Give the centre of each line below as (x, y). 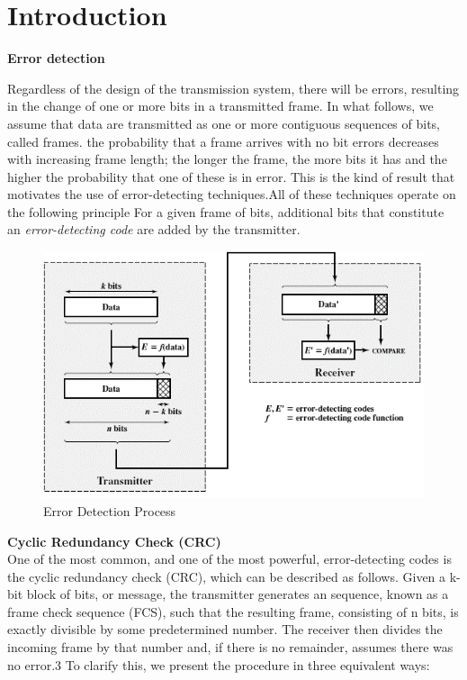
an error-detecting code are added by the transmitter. (154, 229)
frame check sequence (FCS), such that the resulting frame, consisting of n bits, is (233, 611)
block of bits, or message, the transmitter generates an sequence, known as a (238, 594)
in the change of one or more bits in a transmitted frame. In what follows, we (220, 106)
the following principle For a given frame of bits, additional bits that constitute (226, 211)
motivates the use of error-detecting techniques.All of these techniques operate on (232, 194)
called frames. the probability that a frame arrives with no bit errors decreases (223, 141)
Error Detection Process (110, 510)
